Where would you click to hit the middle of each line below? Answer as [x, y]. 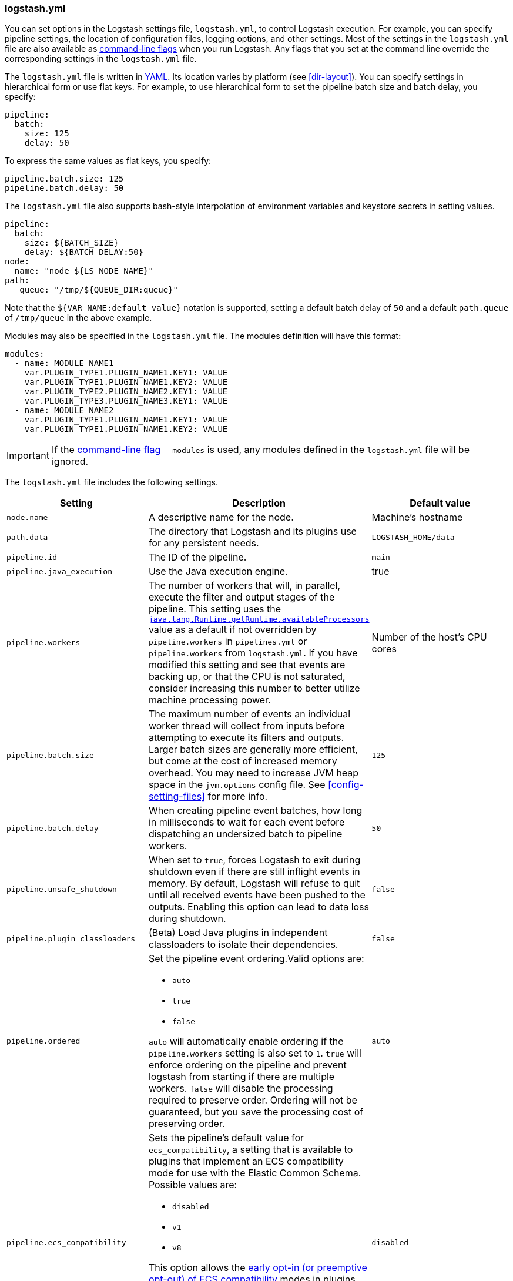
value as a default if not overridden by [232, 630]
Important [28, 456]
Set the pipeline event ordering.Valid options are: [256, 959]
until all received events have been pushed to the [257, 895]
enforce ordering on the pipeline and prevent [247, 1065]
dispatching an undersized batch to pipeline [245, 834]
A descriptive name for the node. [221, 517]
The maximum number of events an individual [249, 714]
